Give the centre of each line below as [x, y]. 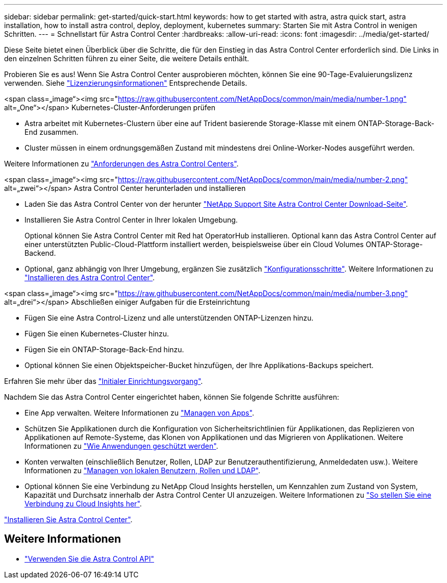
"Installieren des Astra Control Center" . [90, 277]
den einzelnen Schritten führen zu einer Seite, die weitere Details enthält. [127, 58]
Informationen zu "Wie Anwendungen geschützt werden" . [121, 446]
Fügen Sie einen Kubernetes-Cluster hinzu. [97, 334]
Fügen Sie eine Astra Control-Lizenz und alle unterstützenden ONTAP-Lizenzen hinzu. [169, 318]
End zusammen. [52, 132]
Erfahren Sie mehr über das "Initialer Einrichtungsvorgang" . [104, 381]
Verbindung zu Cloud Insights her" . [83, 504]
